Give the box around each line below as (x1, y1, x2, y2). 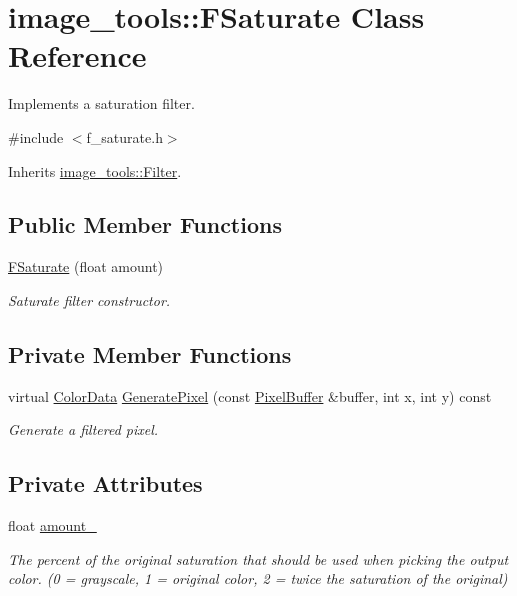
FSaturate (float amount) (8, 256, 164, 277)
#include (8, 126, 64, 147)
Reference (8, 35, 147, 76)
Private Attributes (8, 468, 203, 499)
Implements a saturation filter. (8, 93, 195, 114)
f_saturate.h (86, 126, 163, 147)
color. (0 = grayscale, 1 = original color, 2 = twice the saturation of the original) (8, 568, 508, 589)
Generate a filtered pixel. (8, 419, 159, 440)
